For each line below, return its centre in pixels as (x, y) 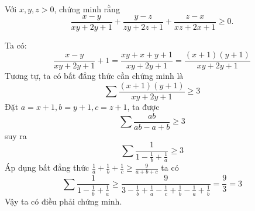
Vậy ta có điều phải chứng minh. (63, 201)
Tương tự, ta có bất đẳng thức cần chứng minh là (94, 76)
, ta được (143, 106)
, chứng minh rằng (87, 9)
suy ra (16, 135)
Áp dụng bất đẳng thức (47, 167)
